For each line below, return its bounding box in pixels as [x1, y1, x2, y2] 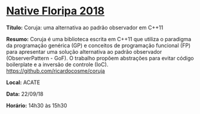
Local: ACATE [6, 79, 41, 86]
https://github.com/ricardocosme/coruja [6, 67, 106, 74]
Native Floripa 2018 [6, 4, 104, 18]
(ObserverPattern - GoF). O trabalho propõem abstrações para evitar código [6, 54, 194, 61]
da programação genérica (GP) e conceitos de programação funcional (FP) [6, 42, 191, 49]
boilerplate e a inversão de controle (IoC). [6, 61, 109, 68]
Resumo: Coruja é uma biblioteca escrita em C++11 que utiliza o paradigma [6, 35, 192, 42]
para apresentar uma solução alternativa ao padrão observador [6, 48, 162, 55]
